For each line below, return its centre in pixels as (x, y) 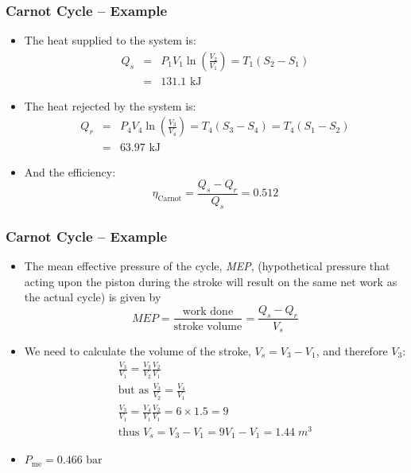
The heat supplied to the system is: (110, 40)
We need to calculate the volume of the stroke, (138, 351)
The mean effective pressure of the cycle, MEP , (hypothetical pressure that (207, 265)
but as (133, 391)
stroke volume (208, 326)
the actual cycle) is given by (93, 297)
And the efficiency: (70, 171)
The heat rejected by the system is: (110, 105)
